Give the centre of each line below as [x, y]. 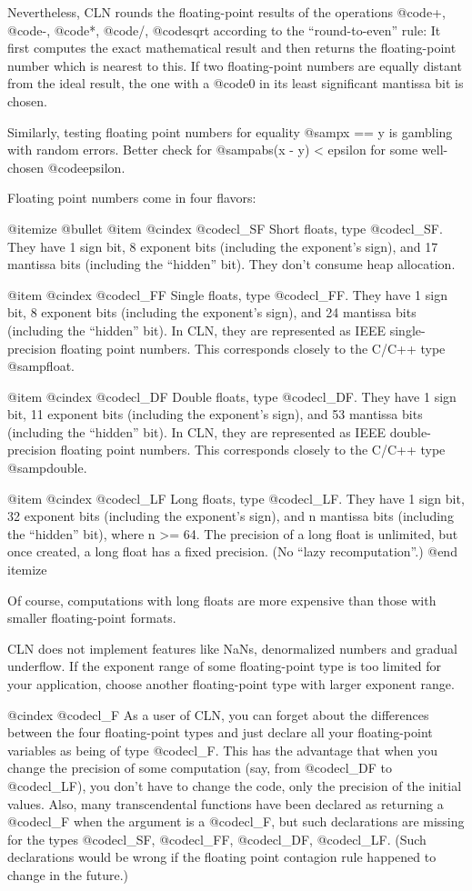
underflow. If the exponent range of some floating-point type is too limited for [225, 666]
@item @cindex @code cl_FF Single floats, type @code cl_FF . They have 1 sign [227, 294]
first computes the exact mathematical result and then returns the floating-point [232, 48]
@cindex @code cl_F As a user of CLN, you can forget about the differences [218, 714]
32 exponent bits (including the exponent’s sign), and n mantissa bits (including [231, 516]
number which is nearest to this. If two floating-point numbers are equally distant [235, 65]
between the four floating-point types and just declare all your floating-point [220, 732]
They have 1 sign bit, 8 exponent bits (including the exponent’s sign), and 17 [223, 246]
